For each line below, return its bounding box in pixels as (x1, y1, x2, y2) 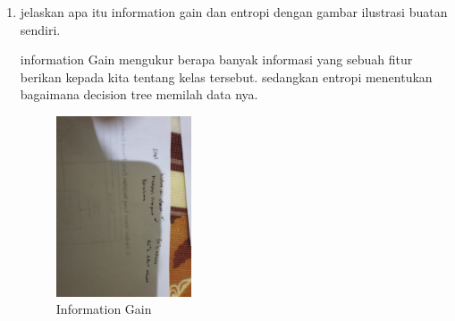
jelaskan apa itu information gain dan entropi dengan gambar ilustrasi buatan (20, 3, 448, 21)
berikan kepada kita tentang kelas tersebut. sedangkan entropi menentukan (20, 67, 433, 86)
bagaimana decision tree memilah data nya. (20, 85, 258, 104)
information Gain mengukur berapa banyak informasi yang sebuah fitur (20, 50, 413, 69)
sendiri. (20, 20, 61, 38)
